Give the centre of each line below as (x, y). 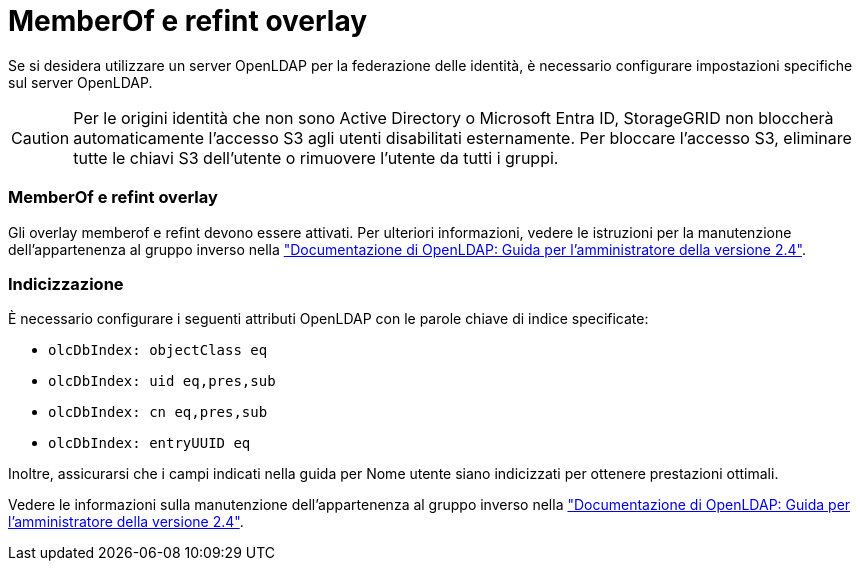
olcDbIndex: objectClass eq (158, 350)
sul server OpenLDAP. (80, 82)
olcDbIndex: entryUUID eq (149, 443)
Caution (40, 137)
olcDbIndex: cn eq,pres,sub (158, 412)
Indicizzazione (66, 283)
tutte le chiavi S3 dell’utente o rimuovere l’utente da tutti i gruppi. (316, 157)
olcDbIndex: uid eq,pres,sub (162, 381)
